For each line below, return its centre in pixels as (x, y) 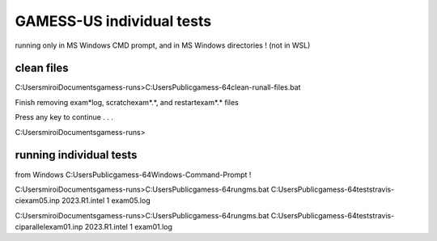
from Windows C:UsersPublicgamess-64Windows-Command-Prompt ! (133, 175)
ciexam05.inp (38, 201)
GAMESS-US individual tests (113, 21)
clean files (42, 68)
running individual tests (76, 155)
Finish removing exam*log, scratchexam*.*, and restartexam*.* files (127, 102)
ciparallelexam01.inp (49, 227)
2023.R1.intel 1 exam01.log (129, 227)
